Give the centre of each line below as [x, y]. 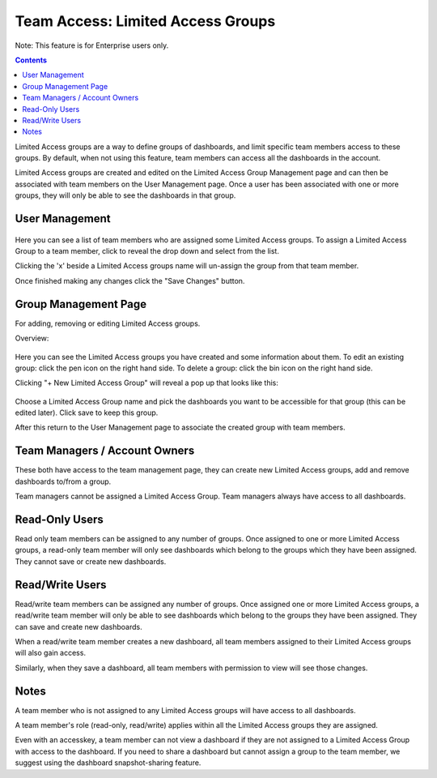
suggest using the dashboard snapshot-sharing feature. [108, 763]
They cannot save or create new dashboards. [91, 561]
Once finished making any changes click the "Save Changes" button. [130, 280]
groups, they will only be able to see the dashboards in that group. [125, 195]
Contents [31, 60]
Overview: [32, 338]
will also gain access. [51, 653]
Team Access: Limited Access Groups [145, 21]
